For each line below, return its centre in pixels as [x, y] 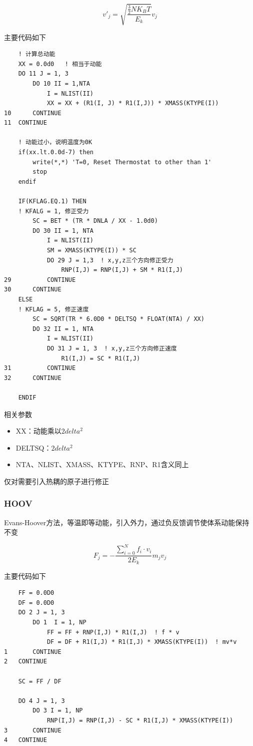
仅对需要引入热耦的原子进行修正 [56, 481]
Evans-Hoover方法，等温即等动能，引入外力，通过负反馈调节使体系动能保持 [127, 522]
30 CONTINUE [33, 290]
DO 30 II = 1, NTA [63, 231]
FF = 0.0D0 [36, 593]
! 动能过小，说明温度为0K [55, 142]
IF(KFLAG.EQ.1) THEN [52, 202]
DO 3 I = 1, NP [58, 711]
